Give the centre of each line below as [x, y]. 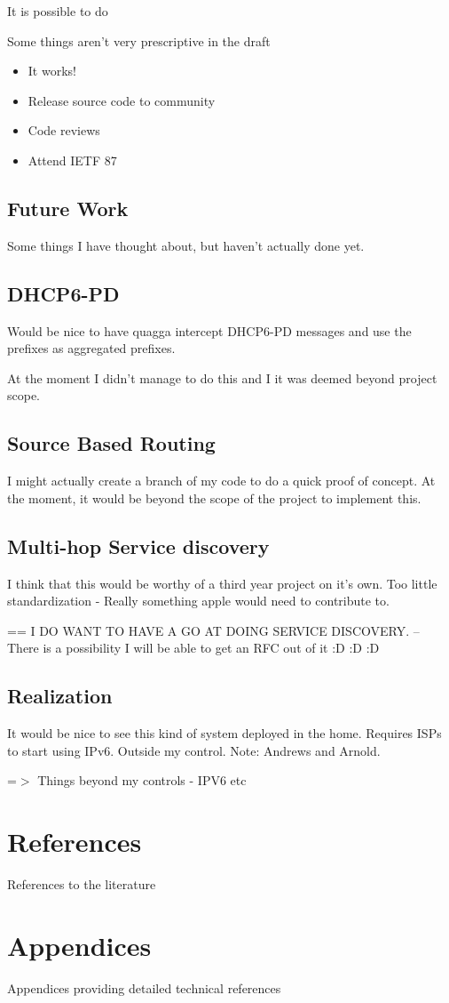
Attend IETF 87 [72, 160]
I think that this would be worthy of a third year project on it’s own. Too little [222, 583]
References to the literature [82, 884]
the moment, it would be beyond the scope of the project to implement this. [214, 497]
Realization [60, 696]
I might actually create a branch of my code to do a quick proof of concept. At [221, 481]
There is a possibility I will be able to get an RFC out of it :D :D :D [193, 648]
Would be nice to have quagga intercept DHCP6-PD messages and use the [209, 330]
